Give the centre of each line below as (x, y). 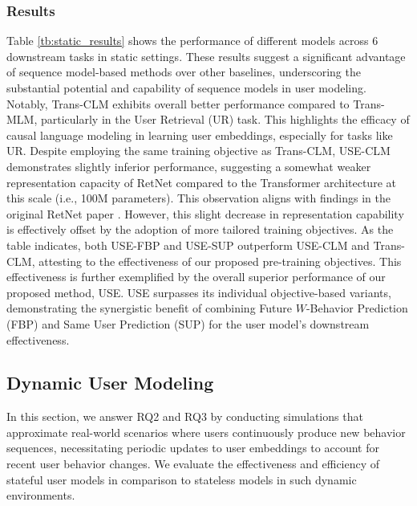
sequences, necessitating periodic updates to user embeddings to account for (193, 448)
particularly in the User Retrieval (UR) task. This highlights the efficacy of (225, 119)
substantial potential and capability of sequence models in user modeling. (186, 88)
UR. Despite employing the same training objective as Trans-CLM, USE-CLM (198, 151)
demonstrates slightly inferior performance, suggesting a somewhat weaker (189, 166)
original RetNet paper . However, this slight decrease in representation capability (205, 213)
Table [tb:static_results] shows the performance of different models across (188, 41)
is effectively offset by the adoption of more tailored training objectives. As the (200, 229)
